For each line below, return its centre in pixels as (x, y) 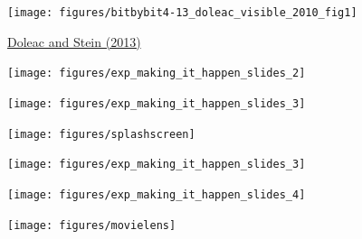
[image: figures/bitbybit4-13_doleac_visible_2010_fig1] (182, 13)
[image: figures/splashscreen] (101, 134)
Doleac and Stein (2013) (74, 41)
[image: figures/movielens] (92, 225)
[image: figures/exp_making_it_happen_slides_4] (157, 194)
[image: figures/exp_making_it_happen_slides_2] (157, 74)
